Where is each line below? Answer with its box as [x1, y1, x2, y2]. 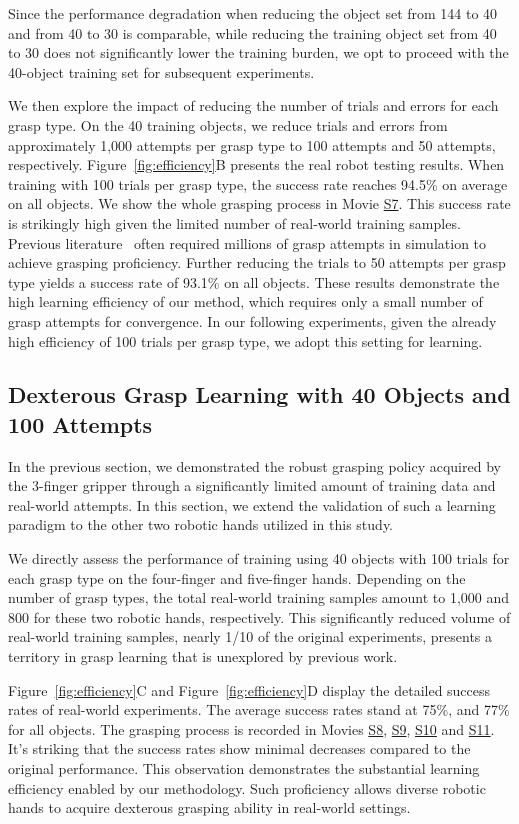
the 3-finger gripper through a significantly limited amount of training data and [8, 475, 496, 496]
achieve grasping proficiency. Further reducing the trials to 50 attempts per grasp [8, 252, 506, 273]
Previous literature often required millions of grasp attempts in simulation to [8, 232, 487, 253]
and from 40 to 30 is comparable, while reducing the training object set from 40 [8, 22, 497, 43]
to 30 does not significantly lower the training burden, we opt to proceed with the [8, 42, 509, 63]
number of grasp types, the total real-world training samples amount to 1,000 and [8, 587, 510, 608]
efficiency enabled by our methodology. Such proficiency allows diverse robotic [8, 777, 486, 798]
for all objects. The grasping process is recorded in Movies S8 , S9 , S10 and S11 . [8, 718, 495, 739]
